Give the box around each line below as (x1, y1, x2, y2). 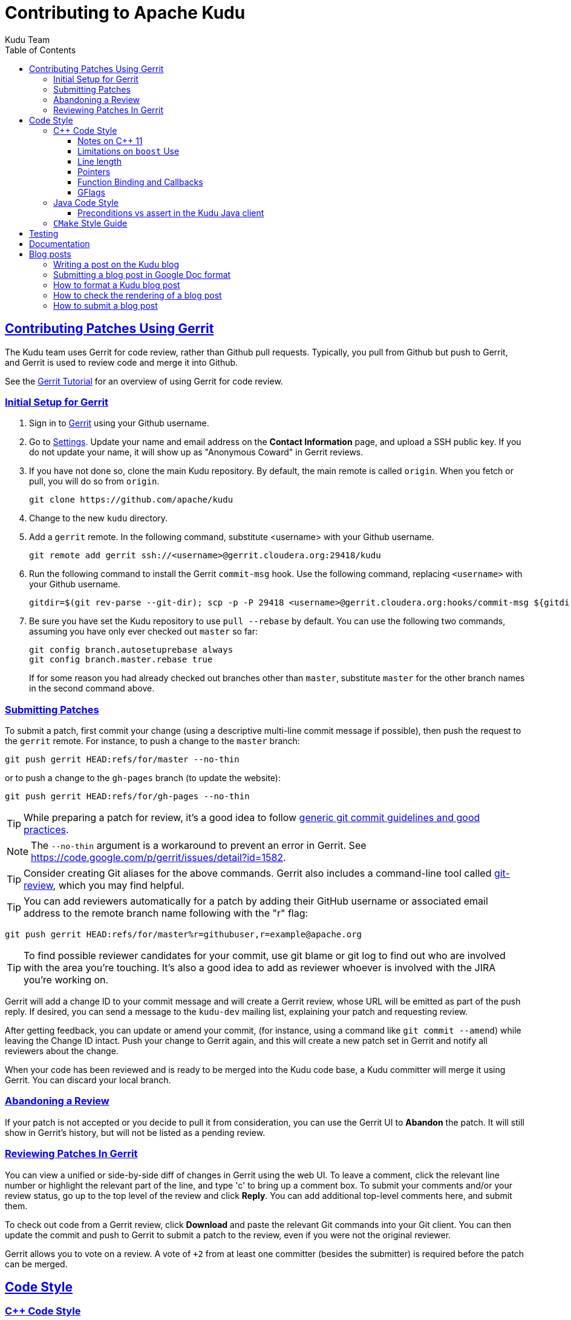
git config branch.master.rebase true (29, 655, 213, 665)
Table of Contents (5, 44, 76, 55)
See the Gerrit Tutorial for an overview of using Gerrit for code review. (5, 375, 283, 386)
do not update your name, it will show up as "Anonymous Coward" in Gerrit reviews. (29, 447, 364, 458)
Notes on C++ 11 (77, 135, 143, 146)
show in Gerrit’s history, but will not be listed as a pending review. (5, 1127, 266, 1138)
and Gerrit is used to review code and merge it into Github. (5, 357, 238, 368)
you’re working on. (24, 974, 109, 986)
